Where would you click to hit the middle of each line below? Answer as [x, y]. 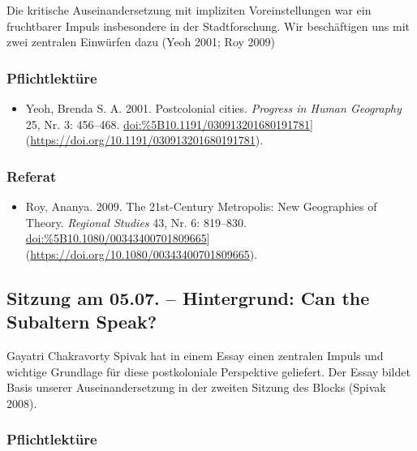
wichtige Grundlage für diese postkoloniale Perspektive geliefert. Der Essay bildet [208, 371]
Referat [32, 176]
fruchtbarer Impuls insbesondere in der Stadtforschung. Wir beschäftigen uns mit [208, 26]
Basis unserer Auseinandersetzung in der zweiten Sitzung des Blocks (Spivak [196, 387]
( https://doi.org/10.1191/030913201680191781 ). [144, 140]
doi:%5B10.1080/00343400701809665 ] [118, 238]
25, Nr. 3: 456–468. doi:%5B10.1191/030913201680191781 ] [169, 124]
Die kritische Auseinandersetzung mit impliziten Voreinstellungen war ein [189, 10]
